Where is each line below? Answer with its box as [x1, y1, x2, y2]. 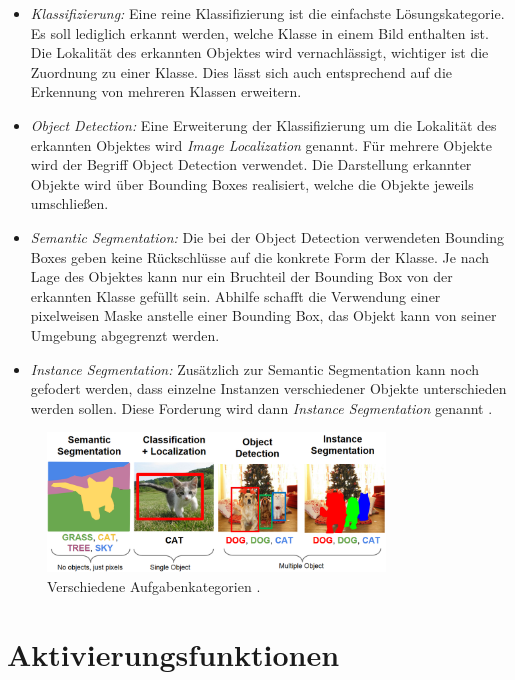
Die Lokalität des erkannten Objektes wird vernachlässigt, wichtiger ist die [30, 42, 489, 63]
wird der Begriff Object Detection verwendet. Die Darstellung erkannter [30, 154, 472, 175]
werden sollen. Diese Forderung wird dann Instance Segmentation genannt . [30, 397, 493, 418]
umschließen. [30, 193, 109, 214]
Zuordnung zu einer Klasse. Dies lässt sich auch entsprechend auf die [30, 61, 453, 82]
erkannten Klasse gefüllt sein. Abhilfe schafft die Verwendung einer [30, 285, 441, 306]
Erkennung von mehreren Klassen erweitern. [30, 81, 302, 102]
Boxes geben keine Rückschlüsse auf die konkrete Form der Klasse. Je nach [30, 246, 490, 267]
